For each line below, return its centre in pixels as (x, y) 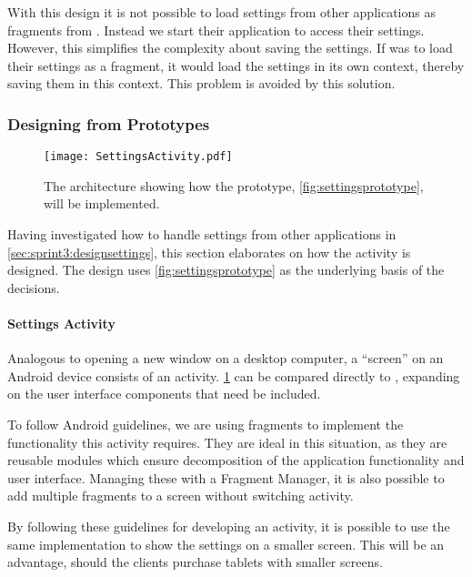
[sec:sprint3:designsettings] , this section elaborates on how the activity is (209, 252)
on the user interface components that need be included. (164, 394)
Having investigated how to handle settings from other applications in (202, 234)
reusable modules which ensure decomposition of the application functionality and (236, 460)
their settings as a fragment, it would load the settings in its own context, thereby (236, 65)
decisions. (34, 287)
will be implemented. (102, 203)
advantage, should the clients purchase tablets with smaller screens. (195, 562)
